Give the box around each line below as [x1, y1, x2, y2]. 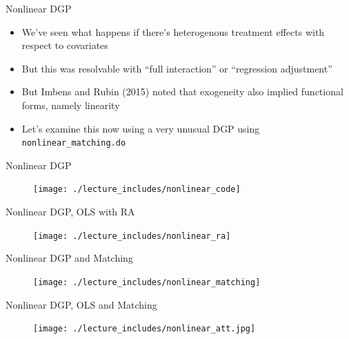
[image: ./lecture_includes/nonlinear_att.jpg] [33, 324, 256, 334]
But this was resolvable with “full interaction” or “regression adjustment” [21, 61, 332, 75]
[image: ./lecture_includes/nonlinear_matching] [33, 277, 261, 287]
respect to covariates [21, 38, 108, 52]
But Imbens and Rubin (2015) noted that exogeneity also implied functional [21, 84, 343, 99]
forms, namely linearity [21, 97, 120, 112]
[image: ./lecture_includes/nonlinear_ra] [33, 231, 231, 241]
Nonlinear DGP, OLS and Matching [6, 297, 157, 311]
